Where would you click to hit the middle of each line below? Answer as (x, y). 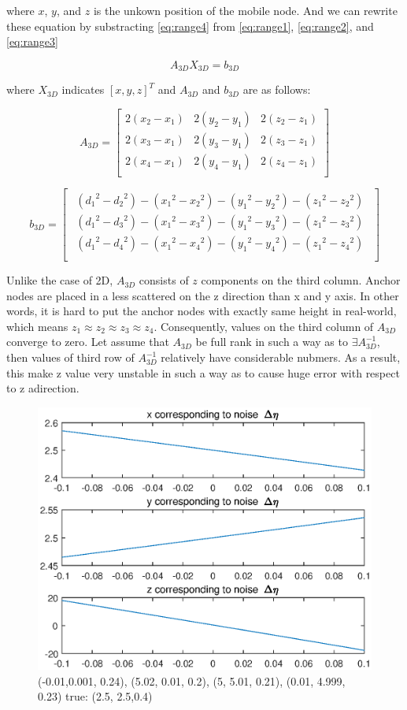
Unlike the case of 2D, (60, 280)
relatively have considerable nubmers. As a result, (281, 357)
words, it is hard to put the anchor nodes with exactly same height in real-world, (202, 311)
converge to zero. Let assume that (88, 342)
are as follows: (277, 89)
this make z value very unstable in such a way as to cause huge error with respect (203, 372)
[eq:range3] (32, 41)
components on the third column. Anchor (301, 280)
